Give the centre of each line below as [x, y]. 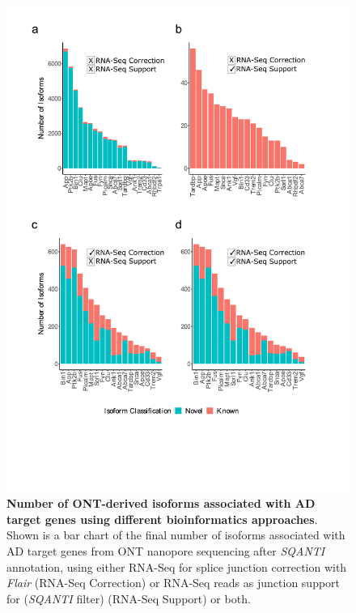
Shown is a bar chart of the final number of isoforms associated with [176, 535]
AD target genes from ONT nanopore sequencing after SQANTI [166, 551]
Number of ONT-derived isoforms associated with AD [161, 503]
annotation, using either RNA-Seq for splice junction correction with [177, 566]
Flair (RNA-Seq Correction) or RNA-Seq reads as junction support [174, 583]
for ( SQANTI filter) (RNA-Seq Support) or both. [129, 598]
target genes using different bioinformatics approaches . [162, 519]
